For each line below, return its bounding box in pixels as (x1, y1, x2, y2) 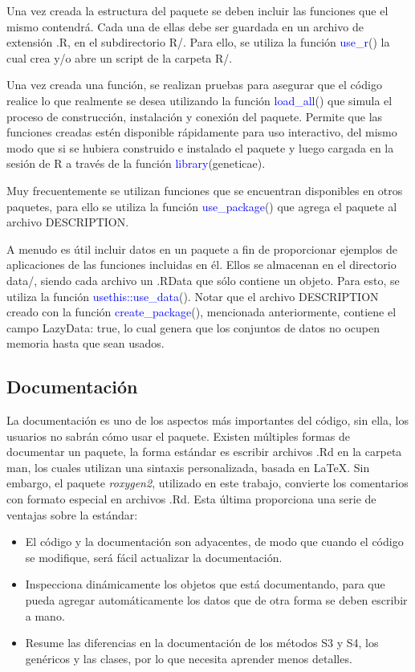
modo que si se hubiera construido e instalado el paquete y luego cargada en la (6, 139, 394, 156)
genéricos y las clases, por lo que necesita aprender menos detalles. (25, 650, 352, 666)
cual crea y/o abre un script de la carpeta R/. (6, 49, 233, 66)
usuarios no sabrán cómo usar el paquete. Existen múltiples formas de (6, 427, 350, 444)
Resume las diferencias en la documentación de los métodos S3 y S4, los (25, 634, 379, 651)
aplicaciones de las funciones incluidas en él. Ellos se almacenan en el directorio (6, 256, 397, 273)
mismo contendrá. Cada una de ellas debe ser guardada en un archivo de (6, 18, 364, 35)
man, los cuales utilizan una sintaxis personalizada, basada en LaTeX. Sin (6, 458, 370, 475)
